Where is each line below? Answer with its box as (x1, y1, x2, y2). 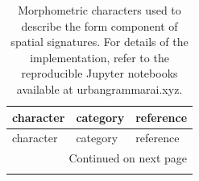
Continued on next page (68, 149, 188, 166)
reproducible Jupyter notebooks (21, 65, 178, 82)
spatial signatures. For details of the (10, 33, 189, 50)
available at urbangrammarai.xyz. (16, 80, 183, 97)
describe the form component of (21, 17, 178, 34)
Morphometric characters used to (18, 2, 181, 18)
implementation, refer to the (30, 48, 169, 65)
